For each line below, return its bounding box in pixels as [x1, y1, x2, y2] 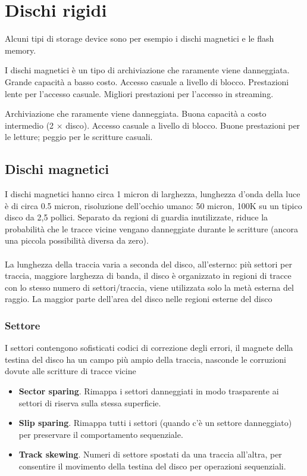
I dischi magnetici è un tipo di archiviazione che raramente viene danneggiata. [5, 64, 290, 76]
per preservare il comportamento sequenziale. [18, 428, 183, 440]
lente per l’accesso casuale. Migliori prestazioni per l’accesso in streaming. [5, 87, 274, 99]
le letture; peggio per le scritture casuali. [5, 130, 153, 143]
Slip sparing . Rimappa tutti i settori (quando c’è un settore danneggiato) [18, 416, 292, 429]
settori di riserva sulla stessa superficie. [18, 396, 161, 409]
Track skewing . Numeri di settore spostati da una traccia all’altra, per [18, 448, 282, 461]
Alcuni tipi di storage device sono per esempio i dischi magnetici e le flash [5, 32, 274, 45]
